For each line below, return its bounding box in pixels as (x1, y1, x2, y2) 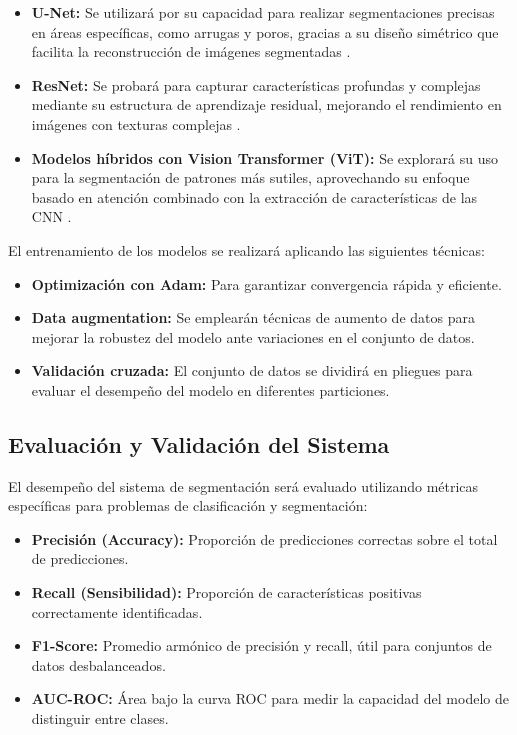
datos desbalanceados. (31, 654, 166, 675)
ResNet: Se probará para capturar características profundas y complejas (31, 74, 481, 95)
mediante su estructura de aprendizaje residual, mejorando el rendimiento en (31, 94, 502, 115)
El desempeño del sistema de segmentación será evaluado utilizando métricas (8, 475, 479, 496)
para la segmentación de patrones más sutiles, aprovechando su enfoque (31, 167, 470, 188)
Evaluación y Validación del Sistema (8, 428, 390, 459)
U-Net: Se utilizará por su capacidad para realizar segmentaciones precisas (31, 2, 495, 22)
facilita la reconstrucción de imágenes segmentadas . (31, 41, 351, 62)
